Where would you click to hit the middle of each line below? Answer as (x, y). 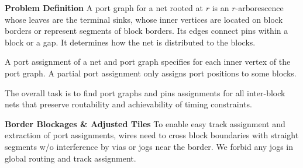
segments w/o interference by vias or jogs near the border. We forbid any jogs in (149, 146)
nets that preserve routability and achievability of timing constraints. (128, 104)
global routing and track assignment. (70, 158)
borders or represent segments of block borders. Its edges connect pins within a (147, 31)
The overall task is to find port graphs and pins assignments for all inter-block (145, 92)
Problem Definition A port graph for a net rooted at (104, 8)
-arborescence (259, 8)
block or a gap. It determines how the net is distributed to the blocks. (130, 42)
